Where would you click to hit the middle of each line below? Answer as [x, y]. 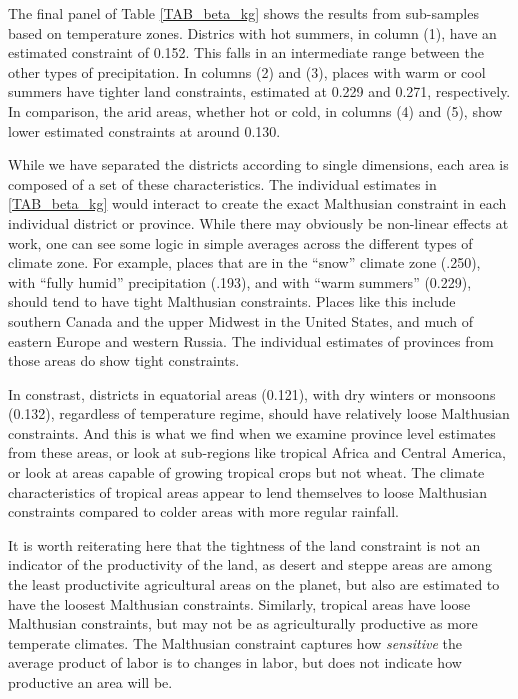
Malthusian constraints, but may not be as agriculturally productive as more [243, 623]
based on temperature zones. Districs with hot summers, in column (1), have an [252, 32]
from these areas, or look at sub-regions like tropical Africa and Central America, [257, 452]
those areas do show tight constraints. [124, 360]
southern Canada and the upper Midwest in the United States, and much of [241, 320]
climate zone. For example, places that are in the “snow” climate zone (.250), [244, 262]
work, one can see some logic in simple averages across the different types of [240, 242]
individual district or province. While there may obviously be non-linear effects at [258, 222]
